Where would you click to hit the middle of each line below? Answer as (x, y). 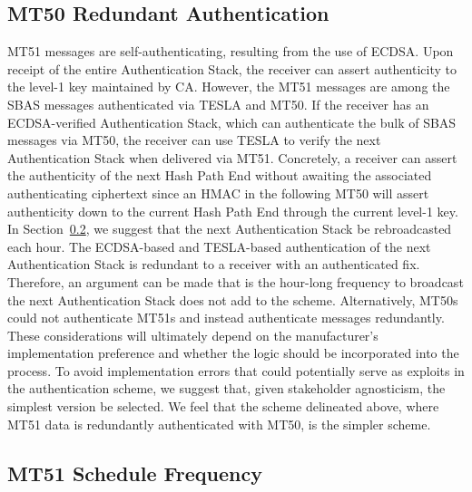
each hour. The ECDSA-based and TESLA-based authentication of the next (219, 246)
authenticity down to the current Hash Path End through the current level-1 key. (233, 211)
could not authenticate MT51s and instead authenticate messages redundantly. (226, 318)
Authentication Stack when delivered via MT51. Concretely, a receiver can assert (232, 157)
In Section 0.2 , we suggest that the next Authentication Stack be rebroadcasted (230, 229)
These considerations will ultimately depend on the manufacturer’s (193, 335)
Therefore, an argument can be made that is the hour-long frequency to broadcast (236, 281)
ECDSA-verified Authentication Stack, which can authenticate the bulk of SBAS (232, 122)
